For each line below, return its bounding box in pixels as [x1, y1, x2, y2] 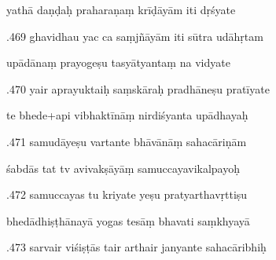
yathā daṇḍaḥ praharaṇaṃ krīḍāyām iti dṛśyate [6, 2, 236, 17]
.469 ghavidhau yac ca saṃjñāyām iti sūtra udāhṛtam [6, 27, 263, 44]
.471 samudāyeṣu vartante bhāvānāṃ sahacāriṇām [6, 133, 247, 149]
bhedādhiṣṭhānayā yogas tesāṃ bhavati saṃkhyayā [6, 212, 250, 229]
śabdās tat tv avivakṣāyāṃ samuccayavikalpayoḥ [6, 159, 241, 176]
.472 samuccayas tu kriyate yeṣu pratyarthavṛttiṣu [6, 186, 248, 203]
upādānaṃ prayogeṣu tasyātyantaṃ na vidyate [6, 54, 230, 71]
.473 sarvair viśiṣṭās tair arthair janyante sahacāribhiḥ [6, 239, 267, 255]
